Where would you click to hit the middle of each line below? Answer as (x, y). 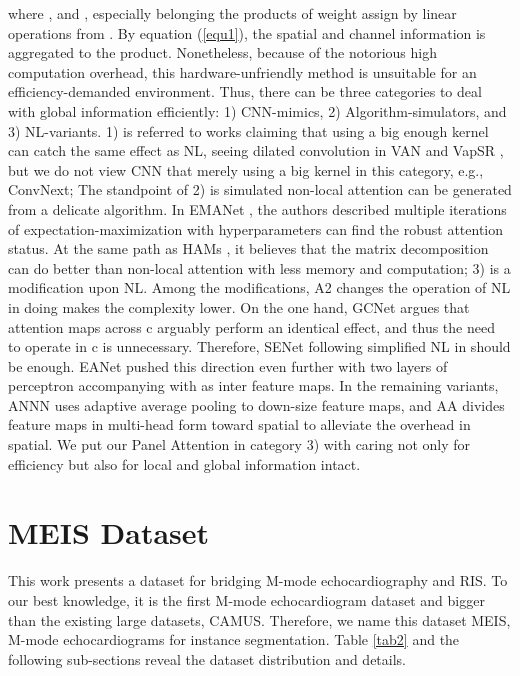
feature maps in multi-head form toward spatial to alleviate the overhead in (239, 424)
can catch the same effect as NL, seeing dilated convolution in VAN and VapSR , (256, 150)
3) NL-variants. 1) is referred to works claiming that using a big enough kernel (248, 130)
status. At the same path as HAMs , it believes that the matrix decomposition (248, 248)
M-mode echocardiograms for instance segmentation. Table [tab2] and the (234, 639)
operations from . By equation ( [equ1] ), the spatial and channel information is (247, 32)
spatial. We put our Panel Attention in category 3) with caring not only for (239, 444)
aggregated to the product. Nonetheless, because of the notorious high (222, 52)
